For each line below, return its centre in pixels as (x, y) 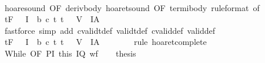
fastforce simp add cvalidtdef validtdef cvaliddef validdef (110, 30)
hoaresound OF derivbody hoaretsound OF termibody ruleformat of (132, 7)
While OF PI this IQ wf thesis (70, 53)
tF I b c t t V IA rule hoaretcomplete (105, 42)
